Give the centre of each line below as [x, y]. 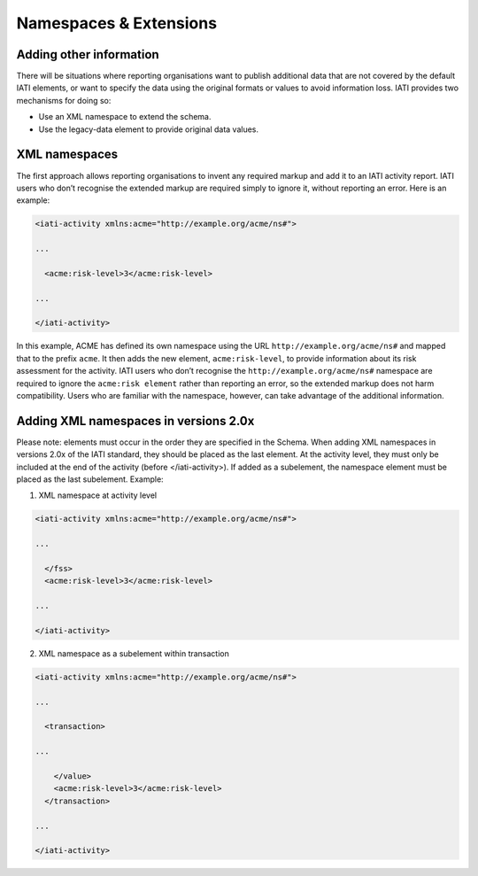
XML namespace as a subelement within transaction [134, 653]
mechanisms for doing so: [64, 100]
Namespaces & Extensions [116, 23]
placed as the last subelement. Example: [90, 479]
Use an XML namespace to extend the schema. [125, 117]
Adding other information [88, 54]
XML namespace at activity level [98, 495]
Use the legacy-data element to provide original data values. [149, 129]
